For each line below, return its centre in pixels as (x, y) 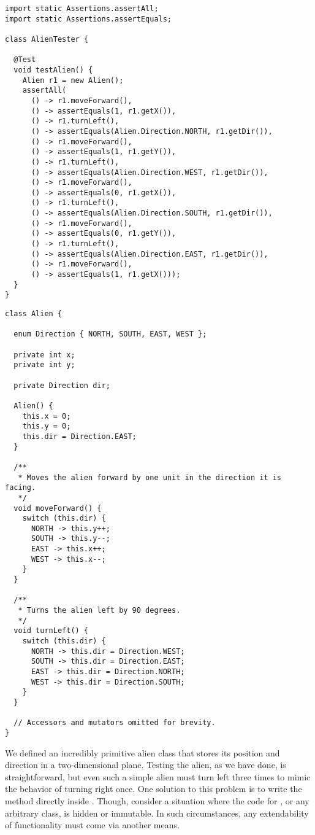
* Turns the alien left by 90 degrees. (99, 611)
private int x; (44, 355)
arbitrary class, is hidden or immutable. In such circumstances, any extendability (157, 813)
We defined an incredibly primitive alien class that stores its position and (142, 752)
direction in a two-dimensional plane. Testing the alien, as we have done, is (146, 765)
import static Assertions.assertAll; (82, 9)
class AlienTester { (47, 39)
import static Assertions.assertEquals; (89, 19)
